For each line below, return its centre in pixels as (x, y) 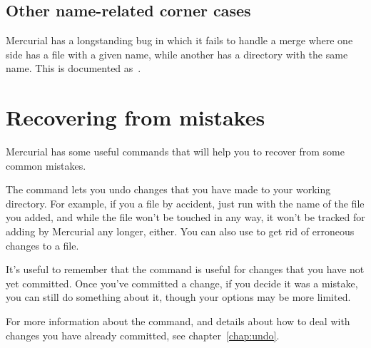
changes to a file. (42, 245)
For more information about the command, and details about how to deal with (178, 321)
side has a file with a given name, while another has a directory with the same (177, 54)
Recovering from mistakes (136, 117)
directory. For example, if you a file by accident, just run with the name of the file (185, 203)
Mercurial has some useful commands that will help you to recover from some (175, 152)
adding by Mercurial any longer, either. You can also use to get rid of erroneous (180, 231)
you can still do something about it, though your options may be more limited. (178, 297)
